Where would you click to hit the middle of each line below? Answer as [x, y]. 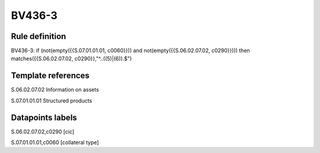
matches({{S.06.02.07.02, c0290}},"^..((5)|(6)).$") [71, 58]
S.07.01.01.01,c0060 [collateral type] [55, 142]
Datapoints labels [44, 117]
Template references [50, 76]
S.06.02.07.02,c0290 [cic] [43, 131]
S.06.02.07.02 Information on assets [55, 90]
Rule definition [39, 36]
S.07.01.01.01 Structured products [52, 100]
